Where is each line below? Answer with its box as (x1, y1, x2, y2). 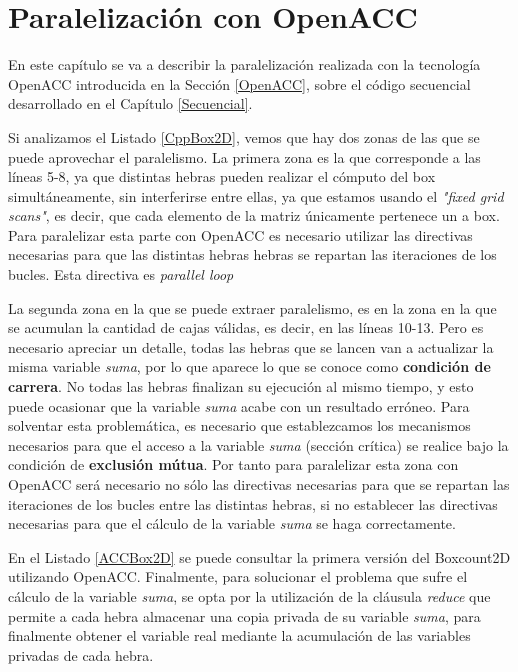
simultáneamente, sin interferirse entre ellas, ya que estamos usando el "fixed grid (8, 185, 504, 206)
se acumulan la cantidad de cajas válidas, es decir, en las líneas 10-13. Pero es (8, 317, 484, 338)
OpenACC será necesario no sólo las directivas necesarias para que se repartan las (8, 474, 510, 494)
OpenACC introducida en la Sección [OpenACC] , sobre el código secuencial (8, 73, 471, 94)
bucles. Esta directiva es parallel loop (8, 264, 234, 285)
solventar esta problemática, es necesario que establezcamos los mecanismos (8, 415, 471, 436)
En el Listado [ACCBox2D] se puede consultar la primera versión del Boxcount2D (8, 546, 511, 567)
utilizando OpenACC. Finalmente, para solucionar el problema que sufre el (8, 566, 468, 587)
